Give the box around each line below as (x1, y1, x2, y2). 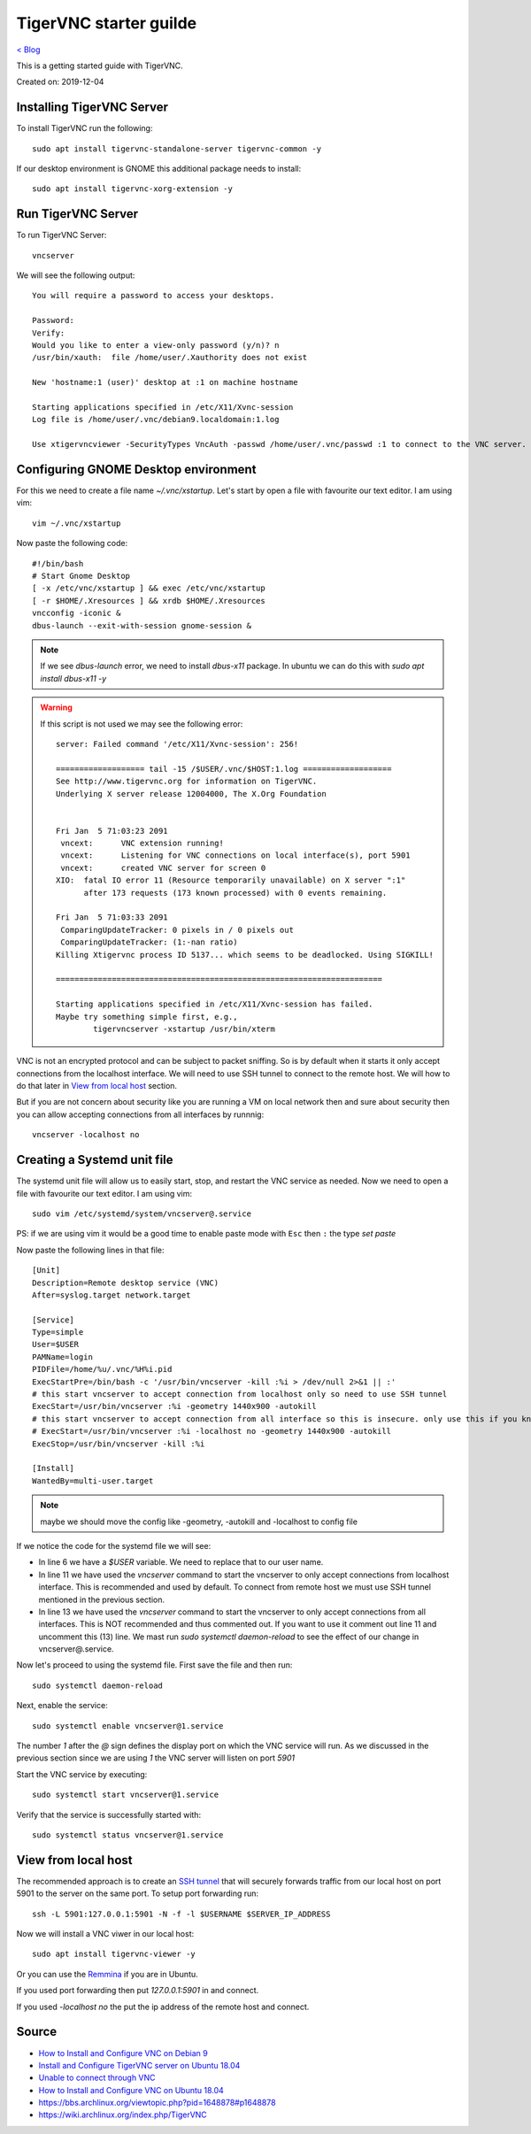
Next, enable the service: (16, 1700, 108, 1711)
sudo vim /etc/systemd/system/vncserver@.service (32, 1208, 252, 1219)
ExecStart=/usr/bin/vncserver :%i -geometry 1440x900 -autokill (32, 1401, 318, 1412)
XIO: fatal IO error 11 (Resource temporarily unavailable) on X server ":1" (56, 875, 406, 885)
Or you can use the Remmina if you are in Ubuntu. (16, 1968, 198, 1979)
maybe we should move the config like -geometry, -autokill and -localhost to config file (40, 1516, 358, 1527)
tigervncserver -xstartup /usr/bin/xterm (93, 1023, 276, 1034)
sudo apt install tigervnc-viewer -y (32, 1949, 196, 1960)
